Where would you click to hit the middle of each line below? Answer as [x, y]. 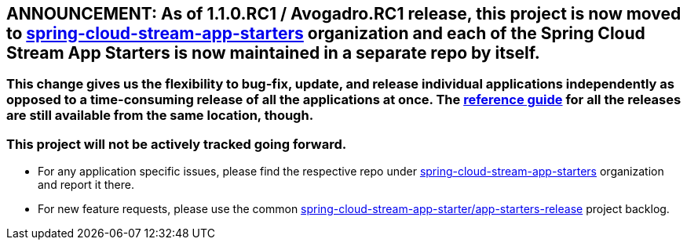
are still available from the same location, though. [160, 116]
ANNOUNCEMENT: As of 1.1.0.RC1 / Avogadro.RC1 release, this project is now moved [344, 14]
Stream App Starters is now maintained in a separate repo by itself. [273, 53]
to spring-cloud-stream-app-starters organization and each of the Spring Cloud [326, 33]
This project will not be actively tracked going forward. [177, 144]
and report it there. [86, 185]
